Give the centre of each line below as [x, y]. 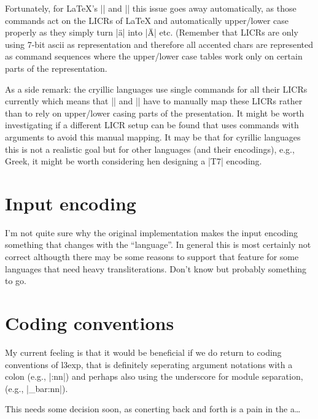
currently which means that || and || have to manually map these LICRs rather [154, 101]
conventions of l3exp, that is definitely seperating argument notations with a [149, 364]
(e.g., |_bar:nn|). [37, 388]
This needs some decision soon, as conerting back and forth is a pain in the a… [153, 409]
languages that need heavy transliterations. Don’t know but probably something [156, 268]
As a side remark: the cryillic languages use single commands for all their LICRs [156, 89]
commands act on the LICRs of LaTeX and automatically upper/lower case [147, 20]
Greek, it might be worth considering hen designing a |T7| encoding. [134, 161]
